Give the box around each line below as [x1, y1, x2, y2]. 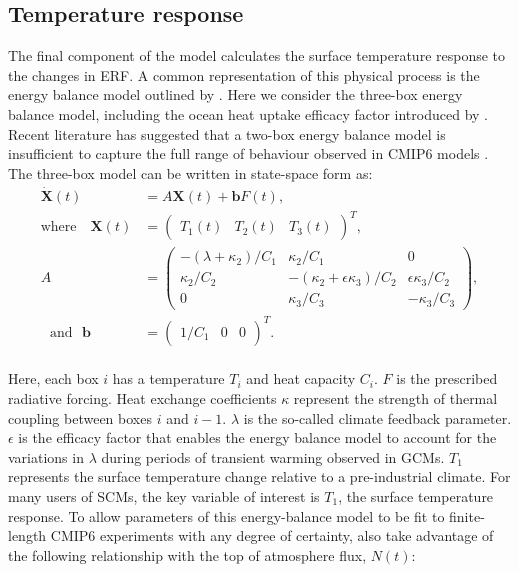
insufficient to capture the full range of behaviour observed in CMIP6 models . [8, 143, 489, 164]
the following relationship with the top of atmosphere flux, [8, 544, 367, 565]
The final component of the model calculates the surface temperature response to [8, 45, 506, 66]
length [8, 525, 47, 546]
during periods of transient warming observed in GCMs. [101, 446, 445, 467]
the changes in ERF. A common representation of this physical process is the [8, 64, 480, 85]
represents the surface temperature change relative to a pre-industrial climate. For [8, 466, 511, 487]
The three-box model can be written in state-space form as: [8, 162, 373, 183]
